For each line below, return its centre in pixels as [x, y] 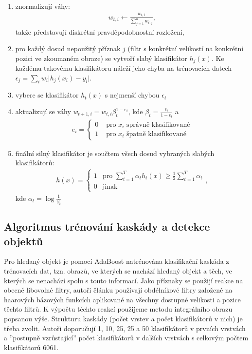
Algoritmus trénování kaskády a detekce [107, 226]
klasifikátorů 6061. [31, 347]
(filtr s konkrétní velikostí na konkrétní [186, 48]
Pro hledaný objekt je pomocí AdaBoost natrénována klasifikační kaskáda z [117, 261]
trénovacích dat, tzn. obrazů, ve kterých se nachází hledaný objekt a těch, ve [118, 271]
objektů [24, 241]
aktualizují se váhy [43, 111]
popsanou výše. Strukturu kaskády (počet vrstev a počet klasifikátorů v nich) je [123, 319]
